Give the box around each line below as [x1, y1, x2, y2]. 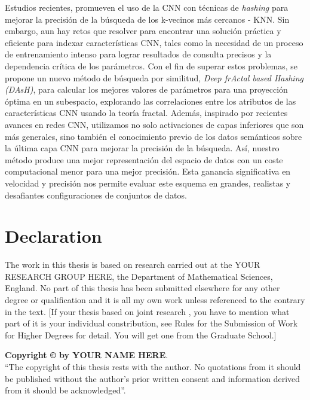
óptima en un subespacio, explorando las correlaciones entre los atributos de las [5, 94, 296, 107]
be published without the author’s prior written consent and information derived [5, 372, 300, 384]
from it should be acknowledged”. [5, 384, 126, 396]
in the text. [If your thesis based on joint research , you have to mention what [5, 305, 290, 317]
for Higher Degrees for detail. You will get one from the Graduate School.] [5, 328, 277, 341]
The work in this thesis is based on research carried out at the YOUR [5, 258, 260, 271]
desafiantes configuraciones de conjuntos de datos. [5, 188, 187, 201]
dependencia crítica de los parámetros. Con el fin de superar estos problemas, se [5, 59, 297, 72]
